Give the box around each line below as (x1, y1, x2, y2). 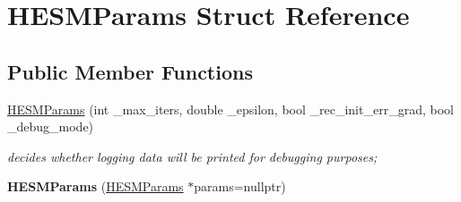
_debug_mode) (7, 117, 94, 136)
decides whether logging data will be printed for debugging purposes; (7, 147, 378, 165)
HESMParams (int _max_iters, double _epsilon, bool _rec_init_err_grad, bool (7, 99, 454, 118)
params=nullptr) (194, 177, 286, 196)
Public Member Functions (7, 57, 253, 85)
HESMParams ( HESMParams (7, 177, 184, 196)
